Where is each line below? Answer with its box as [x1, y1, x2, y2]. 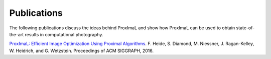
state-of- [236, 25, 255, 31]
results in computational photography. [25, 31, 103, 37]
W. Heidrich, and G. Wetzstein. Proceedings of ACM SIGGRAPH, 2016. [9, 48, 154, 54]
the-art [9, 31, 24, 37]
